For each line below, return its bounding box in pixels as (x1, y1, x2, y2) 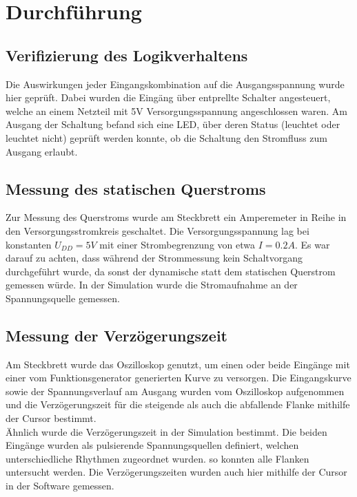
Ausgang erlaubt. (6, 144, 78, 158)
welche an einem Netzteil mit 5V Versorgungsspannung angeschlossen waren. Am (6, 103, 347, 118)
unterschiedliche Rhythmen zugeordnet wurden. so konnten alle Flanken (6, 451, 309, 465)
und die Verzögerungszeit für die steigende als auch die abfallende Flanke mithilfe (6, 397, 350, 412)
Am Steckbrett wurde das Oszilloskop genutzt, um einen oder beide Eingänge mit (6, 357, 350, 371)
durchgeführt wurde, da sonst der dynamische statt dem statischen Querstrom (6, 264, 336, 278)
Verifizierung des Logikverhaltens (6, 44, 248, 65)
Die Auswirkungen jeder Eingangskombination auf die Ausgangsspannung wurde (6, 76, 345, 91)
